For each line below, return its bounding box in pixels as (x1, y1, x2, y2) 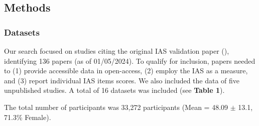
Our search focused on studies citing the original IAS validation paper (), (4, 46, 229, 56)
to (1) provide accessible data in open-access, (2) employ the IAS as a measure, (4, 65, 248, 76)
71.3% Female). (4, 111, 51, 122)
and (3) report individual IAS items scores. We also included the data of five (4, 75, 240, 85)
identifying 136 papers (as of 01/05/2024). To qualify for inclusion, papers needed (4, 55, 255, 66)
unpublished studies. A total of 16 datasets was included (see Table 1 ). (4, 85, 225, 95)
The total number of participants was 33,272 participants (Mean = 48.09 (4, 101, 228, 112)
